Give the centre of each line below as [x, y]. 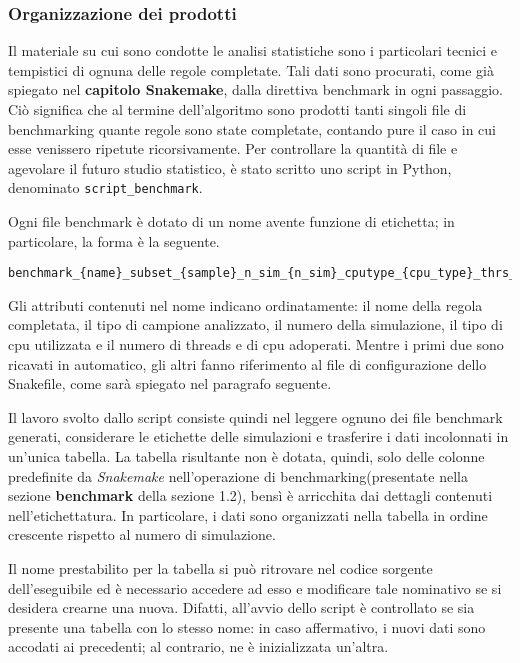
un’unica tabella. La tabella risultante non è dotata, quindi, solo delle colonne [246, 456]
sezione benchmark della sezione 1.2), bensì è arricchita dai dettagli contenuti [250, 495]
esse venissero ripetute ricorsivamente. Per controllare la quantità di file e [233, 148]
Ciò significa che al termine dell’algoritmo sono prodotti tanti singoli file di [237, 109]
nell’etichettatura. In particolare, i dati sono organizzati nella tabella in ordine [248, 514]
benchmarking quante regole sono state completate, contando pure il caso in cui [252, 128]
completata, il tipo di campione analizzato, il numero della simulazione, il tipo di [255, 324]
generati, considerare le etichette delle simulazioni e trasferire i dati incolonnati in [258, 436]
